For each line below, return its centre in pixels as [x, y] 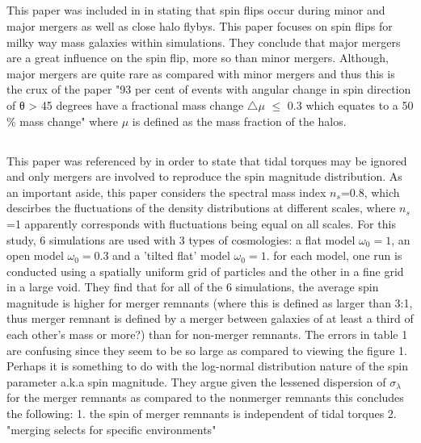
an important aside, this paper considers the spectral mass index [166, 192]
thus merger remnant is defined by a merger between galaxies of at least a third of [210, 318]
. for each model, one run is [334, 255]
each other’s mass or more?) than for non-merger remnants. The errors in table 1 [207, 334]
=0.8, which [370, 192]
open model [35, 255]
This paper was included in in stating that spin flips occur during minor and [196, 10]
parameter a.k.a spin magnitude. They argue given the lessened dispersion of [196, 381]
